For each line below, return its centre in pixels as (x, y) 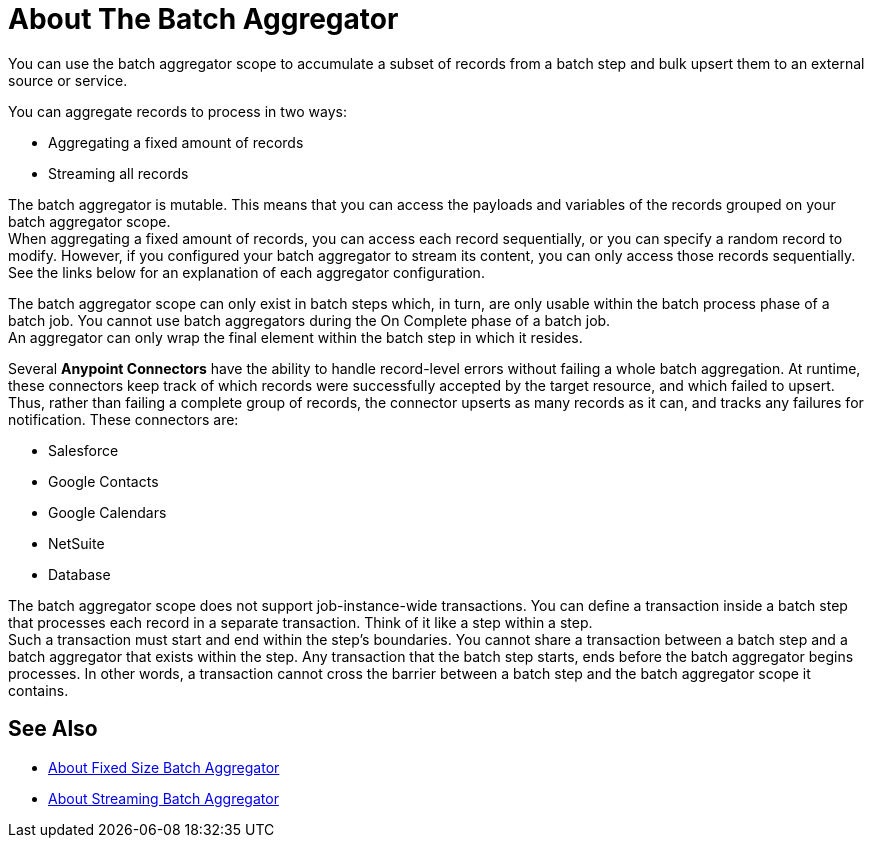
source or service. (68, 80)
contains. (38, 690)
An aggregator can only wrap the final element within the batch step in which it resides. (295, 337)
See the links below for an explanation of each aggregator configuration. (246, 272)
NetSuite (76, 543)
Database (79, 574)
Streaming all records (118, 173)
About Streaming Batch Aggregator (163, 798)
